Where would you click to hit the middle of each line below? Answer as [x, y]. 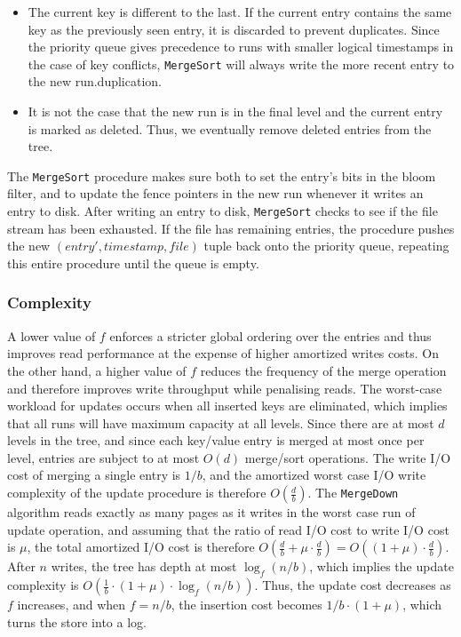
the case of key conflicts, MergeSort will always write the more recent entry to [241, 64]
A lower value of [52, 335]
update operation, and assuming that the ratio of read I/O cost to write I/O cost [228, 529]
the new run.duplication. [95, 81]
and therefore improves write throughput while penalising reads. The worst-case [225, 388]
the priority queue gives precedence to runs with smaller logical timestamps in [241, 47]
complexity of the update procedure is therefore [137, 493]
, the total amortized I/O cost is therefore [141, 547]
